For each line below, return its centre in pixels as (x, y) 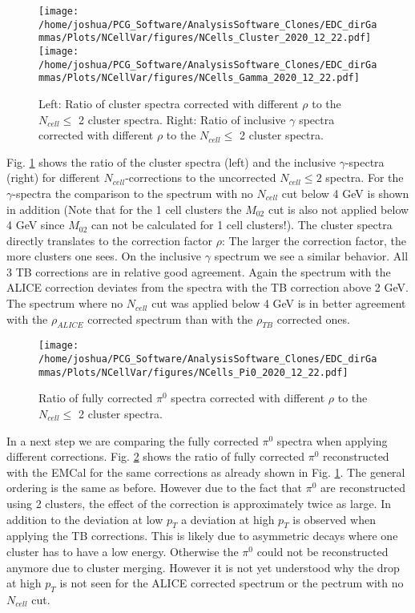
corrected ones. (313, 319)
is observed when (334, 519)
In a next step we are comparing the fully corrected (133, 440)
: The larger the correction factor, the (314, 240)
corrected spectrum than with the (170, 319)
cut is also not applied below (338, 209)
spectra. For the (365, 177)
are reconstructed (363, 488)
